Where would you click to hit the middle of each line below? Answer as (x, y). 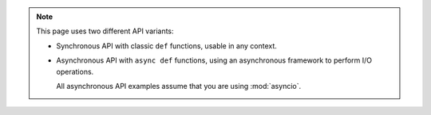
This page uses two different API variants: (105, 31)
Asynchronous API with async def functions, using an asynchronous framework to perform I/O (214, 60)
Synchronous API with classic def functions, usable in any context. (166, 46)
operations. (75, 71)
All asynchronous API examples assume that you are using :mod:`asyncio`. (179, 86)
